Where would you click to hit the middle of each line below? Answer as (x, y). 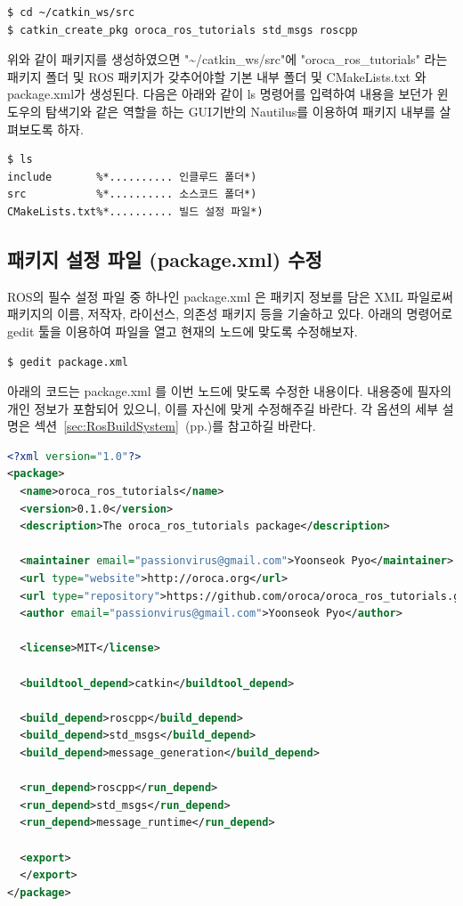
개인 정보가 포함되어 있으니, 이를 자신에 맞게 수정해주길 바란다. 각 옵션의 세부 (223, 408)
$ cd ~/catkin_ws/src (71, 12)
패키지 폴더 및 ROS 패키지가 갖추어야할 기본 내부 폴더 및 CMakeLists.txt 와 (217, 76)
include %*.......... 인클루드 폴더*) (132, 177)
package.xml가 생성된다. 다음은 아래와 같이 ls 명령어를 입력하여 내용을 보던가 (220, 94)
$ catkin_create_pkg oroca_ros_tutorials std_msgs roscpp (183, 30)
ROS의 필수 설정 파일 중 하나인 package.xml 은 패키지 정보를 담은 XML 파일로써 (230, 296)
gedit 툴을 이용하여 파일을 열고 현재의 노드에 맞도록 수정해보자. (183, 331)
